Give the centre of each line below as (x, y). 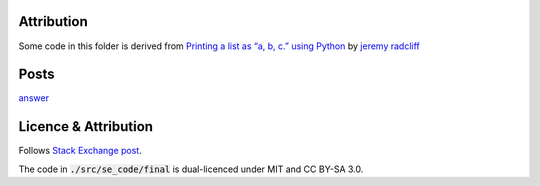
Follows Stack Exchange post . (80, 151)
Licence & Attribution (86, 126)
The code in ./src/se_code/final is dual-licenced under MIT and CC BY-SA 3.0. (191, 169)
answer (34, 98)
